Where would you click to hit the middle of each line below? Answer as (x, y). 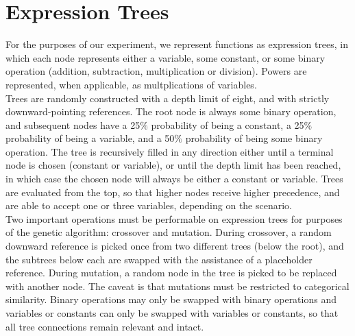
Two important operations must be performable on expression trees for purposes (174, 218)
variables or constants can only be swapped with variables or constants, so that (172, 313)
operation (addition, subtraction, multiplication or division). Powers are (156, 71)
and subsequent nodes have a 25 (73, 124)
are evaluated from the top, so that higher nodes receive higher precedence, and (173, 192)
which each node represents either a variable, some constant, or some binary (166, 57)
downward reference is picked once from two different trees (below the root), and (175, 246)
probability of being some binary (254, 138)
